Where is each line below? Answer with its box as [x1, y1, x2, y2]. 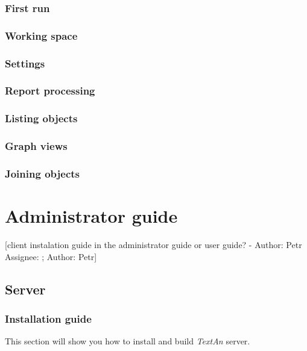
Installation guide [5, 311, 92, 326]
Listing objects [5, 111, 78, 126]
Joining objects [5, 166, 80, 181]
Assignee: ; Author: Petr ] [5, 250, 97, 262]
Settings [5, 55, 45, 70]
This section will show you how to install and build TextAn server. [5, 335, 250, 347]
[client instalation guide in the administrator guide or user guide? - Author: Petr [5, 238, 302, 251]
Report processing [5, 83, 95, 98]
